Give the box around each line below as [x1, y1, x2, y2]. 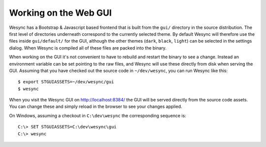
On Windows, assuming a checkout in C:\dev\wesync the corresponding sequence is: [9, 113, 187, 119]
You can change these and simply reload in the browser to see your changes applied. [9, 103, 182, 110]
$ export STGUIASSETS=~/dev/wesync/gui [18, 79, 114, 85]
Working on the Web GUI [9, 7, 112, 18]
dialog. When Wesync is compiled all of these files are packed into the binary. [9, 45, 167, 51]
